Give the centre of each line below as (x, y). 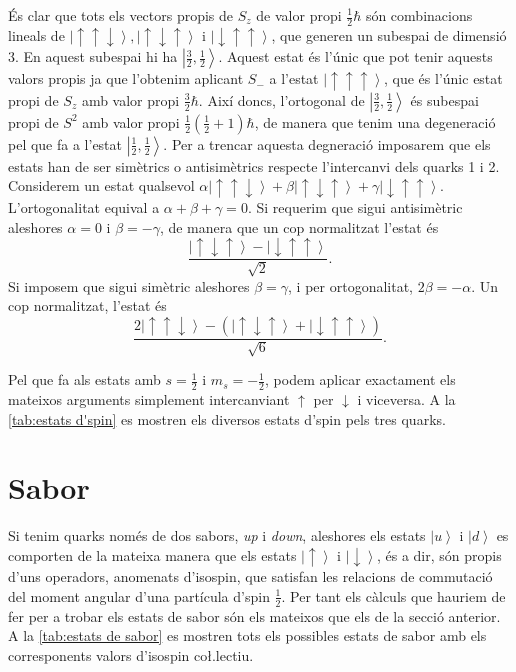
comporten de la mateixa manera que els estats (152, 554)
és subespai (444, 99)
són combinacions (419, 15)
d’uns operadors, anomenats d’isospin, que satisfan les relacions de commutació (250, 576)
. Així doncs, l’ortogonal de (281, 99)
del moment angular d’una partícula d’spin (139, 595)
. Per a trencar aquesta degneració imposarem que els (327, 143)
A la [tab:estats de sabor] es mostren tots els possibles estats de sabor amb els (247, 635)
